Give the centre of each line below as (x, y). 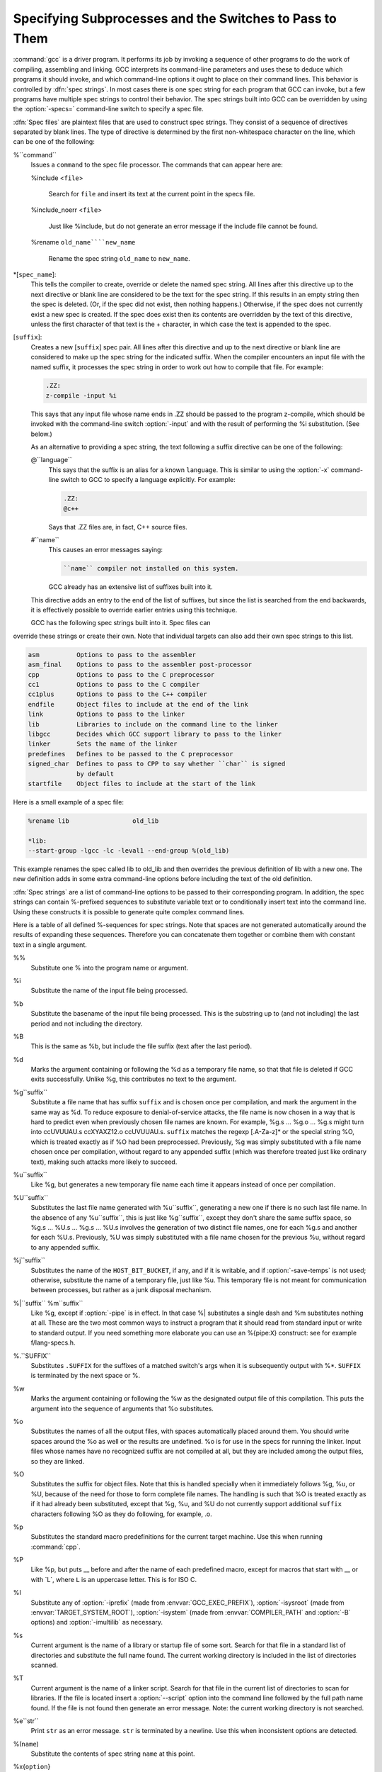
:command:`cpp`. (56, 1547)
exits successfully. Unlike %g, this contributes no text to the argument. (134, 1079)
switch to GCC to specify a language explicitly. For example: (148, 480)
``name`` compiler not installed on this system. (151, 568)
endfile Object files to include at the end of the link (138, 704)
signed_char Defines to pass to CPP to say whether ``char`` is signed (157, 764)
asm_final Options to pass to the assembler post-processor (140, 665)
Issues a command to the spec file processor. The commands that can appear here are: (157, 165)
